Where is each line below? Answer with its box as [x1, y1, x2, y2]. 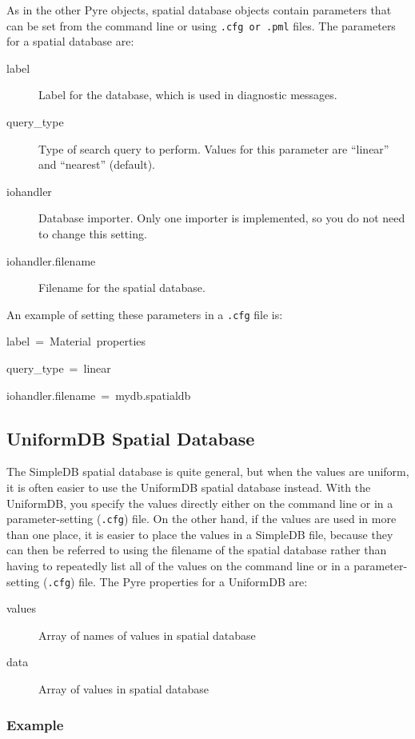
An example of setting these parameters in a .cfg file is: [6, 306, 283, 322]
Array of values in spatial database [38, 681, 209, 697]
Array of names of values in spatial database [38, 626, 256, 643]
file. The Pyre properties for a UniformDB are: [78, 573, 308, 589]
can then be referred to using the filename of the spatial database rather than [6, 541, 387, 558]
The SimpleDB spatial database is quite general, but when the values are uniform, [6, 463, 409, 480]
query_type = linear [6, 360, 111, 377]
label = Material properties [6, 333, 146, 350]
